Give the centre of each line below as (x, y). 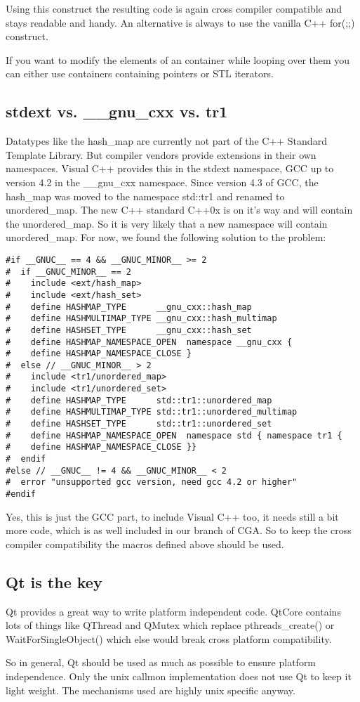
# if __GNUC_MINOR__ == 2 (68, 272)
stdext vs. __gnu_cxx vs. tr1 (117, 111)
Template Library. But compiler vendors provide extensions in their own (161, 154)
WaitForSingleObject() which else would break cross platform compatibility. (169, 638)
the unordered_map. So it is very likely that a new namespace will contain (167, 223)
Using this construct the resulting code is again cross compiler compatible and (174, 8)
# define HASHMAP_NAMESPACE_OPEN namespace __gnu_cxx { (149, 342)
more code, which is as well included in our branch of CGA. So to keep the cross (179, 530)
